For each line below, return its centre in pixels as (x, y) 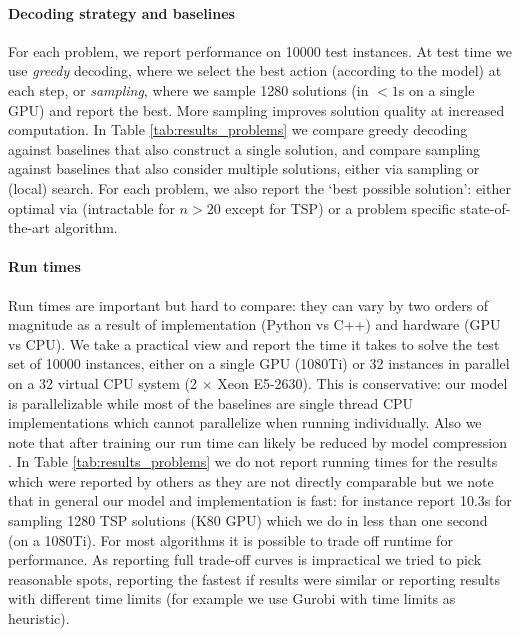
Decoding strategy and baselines (121, 12)
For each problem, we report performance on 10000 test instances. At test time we (260, 50)
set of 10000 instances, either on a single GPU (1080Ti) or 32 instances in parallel (259, 363)
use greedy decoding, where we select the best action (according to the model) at (255, 70)
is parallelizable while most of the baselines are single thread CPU (211, 402)
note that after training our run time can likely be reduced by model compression (257, 441)
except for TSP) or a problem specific (340, 207)
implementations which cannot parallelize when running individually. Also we (245, 422)
